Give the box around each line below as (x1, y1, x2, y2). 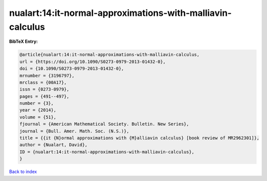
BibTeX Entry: (9, 39, 38, 45)
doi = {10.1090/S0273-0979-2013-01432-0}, (19, 66, 124, 71)
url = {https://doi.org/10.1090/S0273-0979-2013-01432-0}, (19, 59, 166, 64)
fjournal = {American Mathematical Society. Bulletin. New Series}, (19, 121, 189, 127)
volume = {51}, (19, 114, 56, 120)
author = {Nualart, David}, (19, 142, 88, 148)
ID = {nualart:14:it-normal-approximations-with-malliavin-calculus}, (19, 149, 195, 155)
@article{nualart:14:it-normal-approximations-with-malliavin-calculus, (19, 52, 200, 58)
